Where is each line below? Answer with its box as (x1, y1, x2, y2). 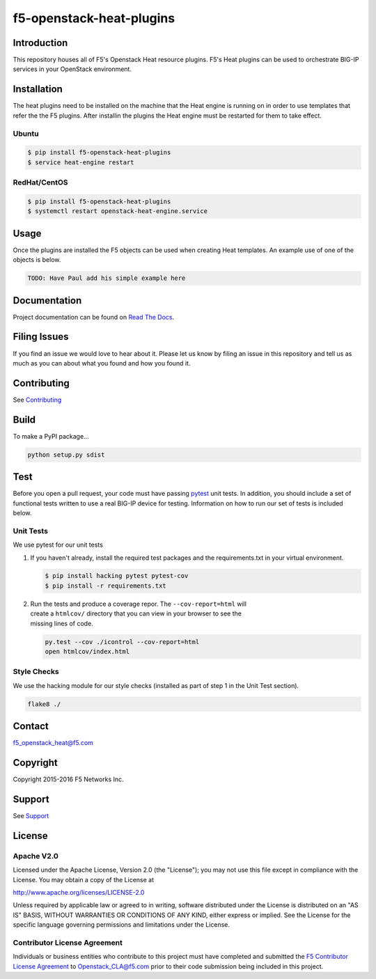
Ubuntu (13, 129, 39, 139)
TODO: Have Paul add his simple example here (27, 274, 186, 282)
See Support (13, 812, 49, 820)
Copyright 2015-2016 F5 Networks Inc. (13, 775, 125, 783)
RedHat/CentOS (13, 178, 69, 187)
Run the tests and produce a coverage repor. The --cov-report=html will (30, 600, 247, 608)
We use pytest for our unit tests (13, 540, 104, 549)
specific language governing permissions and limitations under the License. (13, 921, 230, 929)
